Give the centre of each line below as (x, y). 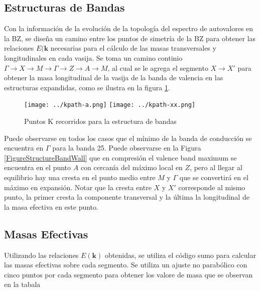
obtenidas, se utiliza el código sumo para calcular (180, 255)
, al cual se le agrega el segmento (158, 67)
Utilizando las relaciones (41, 255)
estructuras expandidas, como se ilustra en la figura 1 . (87, 87)
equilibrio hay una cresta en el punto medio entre (80, 177)
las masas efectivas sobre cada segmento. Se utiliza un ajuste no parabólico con (126, 265)
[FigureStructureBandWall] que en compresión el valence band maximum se (120, 157)
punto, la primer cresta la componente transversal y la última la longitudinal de (127, 197)
